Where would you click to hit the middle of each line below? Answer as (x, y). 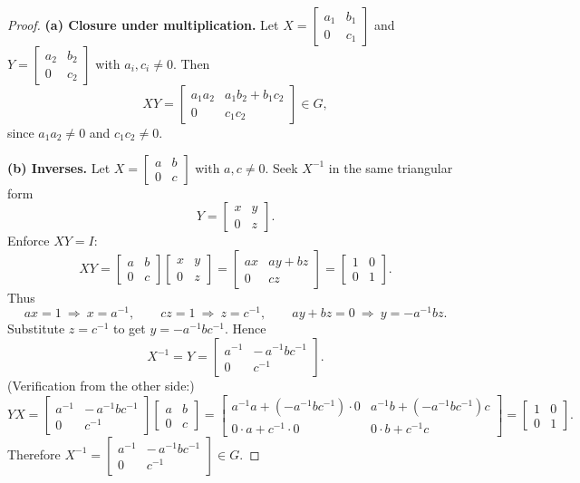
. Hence (245, 328)
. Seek (281, 167)
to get (129, 328)
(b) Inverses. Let (59, 167)
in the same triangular (391, 167)
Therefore (34, 454)
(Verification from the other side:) (101, 386)
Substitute (36, 328)
